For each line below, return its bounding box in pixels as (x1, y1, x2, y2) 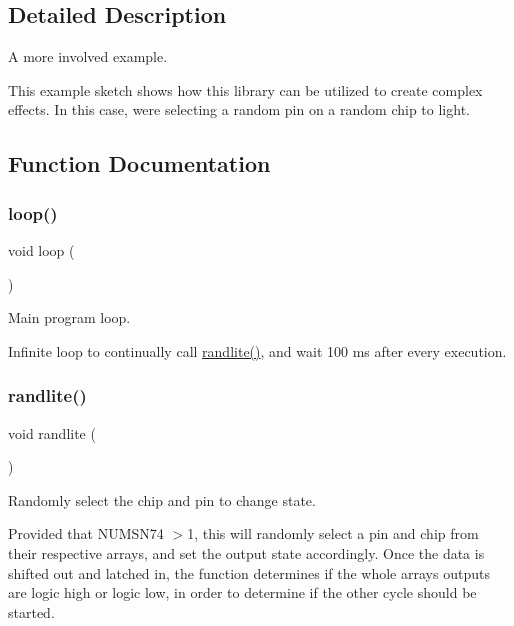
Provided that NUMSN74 (8, 523, 164, 544)
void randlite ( (8, 422, 96, 443)
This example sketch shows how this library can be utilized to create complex (8, 79, 483, 100)
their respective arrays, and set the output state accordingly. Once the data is (8, 542, 485, 563)
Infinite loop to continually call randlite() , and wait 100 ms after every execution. (8, 340, 507, 361)
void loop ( (8, 239, 75, 260)
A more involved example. (8, 46, 168, 67)
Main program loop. (8, 307, 131, 328)
